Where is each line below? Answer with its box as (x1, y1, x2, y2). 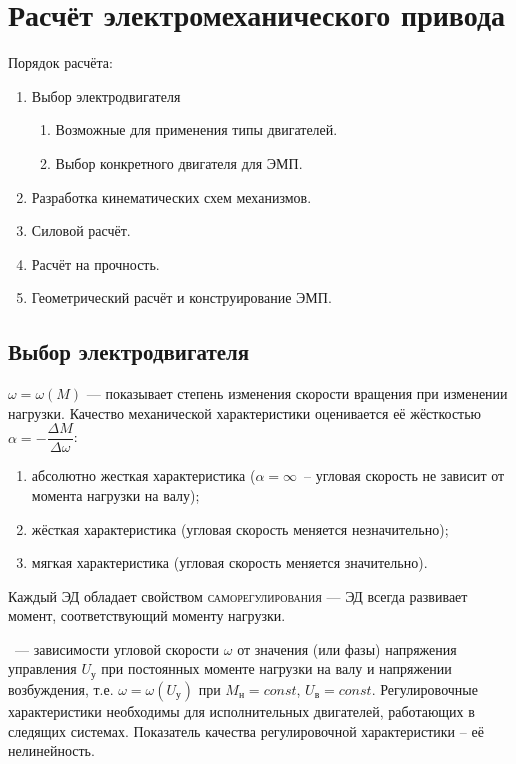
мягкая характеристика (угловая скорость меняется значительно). (31, 552, 428, 573)
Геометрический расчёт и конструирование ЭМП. (31, 287, 332, 308)
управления (8, 658, 77, 679)
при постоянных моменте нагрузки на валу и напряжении (101, 658, 452, 679)
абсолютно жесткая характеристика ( (31, 465, 256, 486)
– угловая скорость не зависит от (304, 465, 505, 486)
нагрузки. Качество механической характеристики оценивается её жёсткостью (8, 402, 482, 423)
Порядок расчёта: (8, 52, 113, 73)
